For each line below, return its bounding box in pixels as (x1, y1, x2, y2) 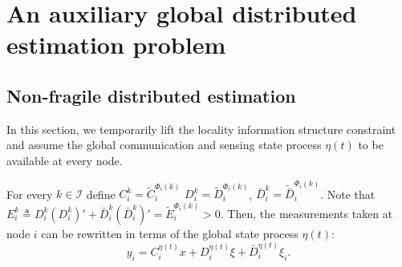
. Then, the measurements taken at (220, 204, 393, 221)
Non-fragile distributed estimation (6, 83, 296, 107)
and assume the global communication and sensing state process (6, 136, 322, 153)
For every (6, 185, 53, 202)
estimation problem (6, 28, 226, 61)
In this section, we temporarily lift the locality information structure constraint (6, 120, 396, 137)
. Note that (320, 185, 376, 202)
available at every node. (6, 152, 123, 168)
